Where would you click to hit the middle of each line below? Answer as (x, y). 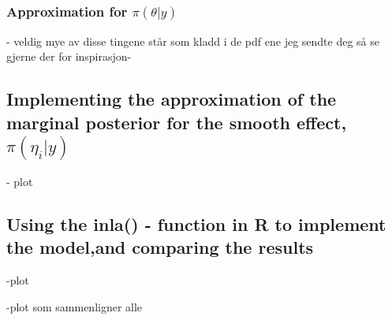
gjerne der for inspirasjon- (69, 56)
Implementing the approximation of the (172, 99)
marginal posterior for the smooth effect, (177, 122)
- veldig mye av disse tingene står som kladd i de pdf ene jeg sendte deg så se (193, 41)
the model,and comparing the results (160, 247)
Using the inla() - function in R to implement (196, 223)
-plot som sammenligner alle (75, 306)
